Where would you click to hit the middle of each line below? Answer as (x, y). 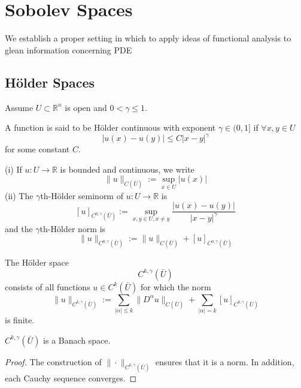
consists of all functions (48, 286)
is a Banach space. (77, 340)
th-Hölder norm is (73, 228)
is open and (86, 107)
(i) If (13, 169)
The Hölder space (37, 262)
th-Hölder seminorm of (82, 195)
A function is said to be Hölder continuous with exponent (110, 127)
